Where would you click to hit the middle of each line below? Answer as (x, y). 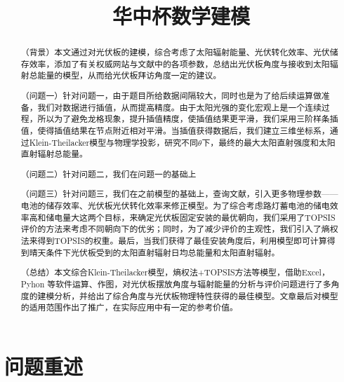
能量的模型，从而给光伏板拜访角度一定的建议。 (130, 75)
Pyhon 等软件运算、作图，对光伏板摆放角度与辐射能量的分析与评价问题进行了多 (176, 284)
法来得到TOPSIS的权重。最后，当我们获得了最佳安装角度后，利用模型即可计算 (174, 241)
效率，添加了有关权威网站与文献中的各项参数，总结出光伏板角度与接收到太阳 (179, 63)
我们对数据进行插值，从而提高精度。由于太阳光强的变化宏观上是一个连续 (179, 107)
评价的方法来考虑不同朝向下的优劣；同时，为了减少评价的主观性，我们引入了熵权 (179, 229)
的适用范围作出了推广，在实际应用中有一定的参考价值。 (129, 307)
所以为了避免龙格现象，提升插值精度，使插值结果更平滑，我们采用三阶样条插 (188, 119)
